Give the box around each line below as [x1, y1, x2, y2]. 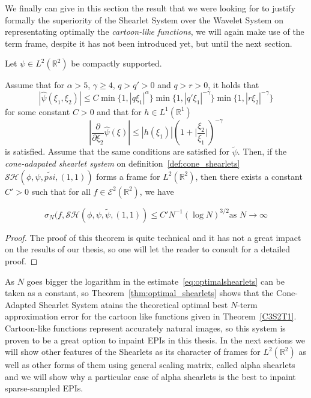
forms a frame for [96, 170, 160, 182]
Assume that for [5, 79, 64, 91]
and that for [97, 105, 142, 117]
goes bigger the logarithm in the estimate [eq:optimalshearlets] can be [26, 275, 285, 287]
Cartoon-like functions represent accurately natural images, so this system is [5, 322, 286, 334]
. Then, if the [237, 145, 287, 158]
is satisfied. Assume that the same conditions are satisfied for [5, 145, 230, 158]
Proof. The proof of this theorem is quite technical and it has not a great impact [5, 231, 301, 243]
